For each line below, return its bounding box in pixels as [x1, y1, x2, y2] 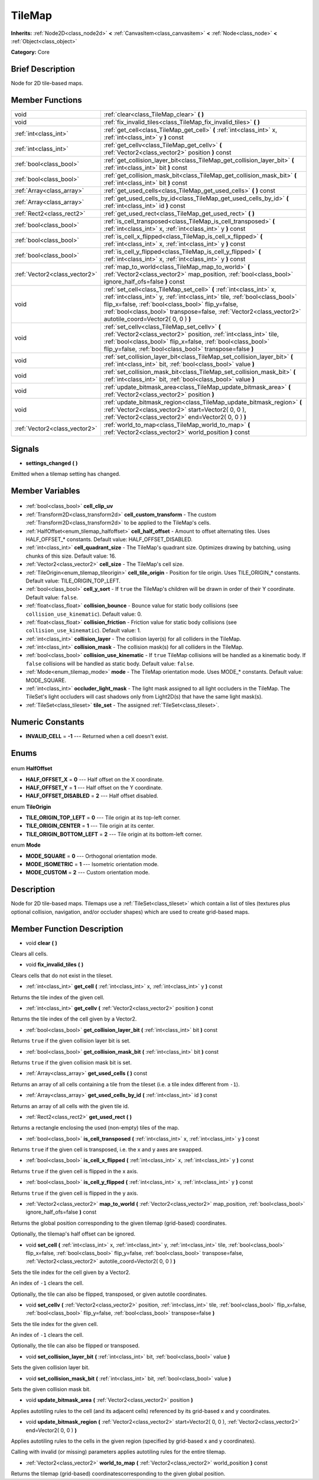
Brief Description [11, 64, 75, 74]
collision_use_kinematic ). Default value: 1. [25, 627, 141, 634]
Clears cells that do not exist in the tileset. [11, 971, 113, 979]
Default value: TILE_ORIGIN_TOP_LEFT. [25, 577, 121, 584]
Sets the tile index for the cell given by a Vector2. [11, 1269, 131, 1276]
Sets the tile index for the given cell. [11, 1320, 99, 1327]
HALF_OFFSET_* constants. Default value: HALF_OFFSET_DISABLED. [25, 536, 193, 543]
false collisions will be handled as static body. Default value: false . [25, 660, 194, 667]
